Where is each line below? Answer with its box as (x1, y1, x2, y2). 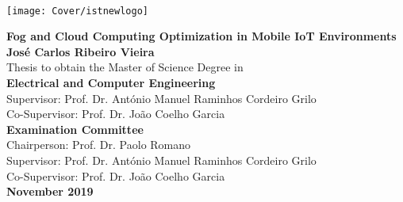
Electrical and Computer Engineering (6, 74, 216, 91)
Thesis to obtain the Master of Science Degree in (6, 59, 244, 75)
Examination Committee (6, 120, 144, 137)
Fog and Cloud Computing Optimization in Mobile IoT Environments (6, 28, 397, 44)
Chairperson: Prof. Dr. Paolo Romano (6, 136, 191, 153)
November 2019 (6, 183, 94, 200)
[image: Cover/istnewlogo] (6, 5, 148, 17)
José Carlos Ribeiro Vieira (6, 43, 155, 59)
